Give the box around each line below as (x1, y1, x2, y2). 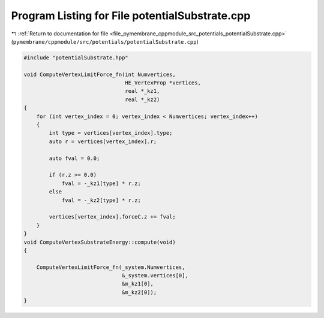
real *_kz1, (125, 87, 160, 95)
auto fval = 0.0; (49, 155, 100, 162)
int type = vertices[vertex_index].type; (49, 129, 173, 137)
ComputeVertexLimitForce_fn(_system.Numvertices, (36, 264, 185, 271)
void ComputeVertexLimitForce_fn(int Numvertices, (23, 71, 176, 78)
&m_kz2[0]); (121, 289, 157, 296)
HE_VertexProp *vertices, (125, 80, 201, 86)
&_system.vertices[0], (121, 272, 188, 279)
